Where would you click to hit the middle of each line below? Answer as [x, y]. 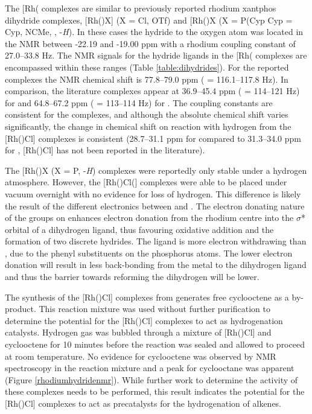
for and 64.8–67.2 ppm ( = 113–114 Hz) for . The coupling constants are [139, 102]
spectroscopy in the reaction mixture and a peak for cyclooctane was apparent [150, 368]
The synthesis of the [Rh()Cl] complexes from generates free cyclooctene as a [147, 297]
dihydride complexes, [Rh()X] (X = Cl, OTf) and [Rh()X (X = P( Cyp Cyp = [149, 20]
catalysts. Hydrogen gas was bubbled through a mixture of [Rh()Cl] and [138, 332]
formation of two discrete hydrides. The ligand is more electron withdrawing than [156, 241]
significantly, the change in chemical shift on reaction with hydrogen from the [148, 126]
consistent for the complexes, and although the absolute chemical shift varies [147, 114]
